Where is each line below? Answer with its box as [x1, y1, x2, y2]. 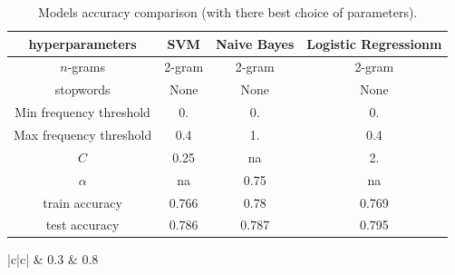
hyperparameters [28, 34, 137, 53]
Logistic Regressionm [306, 34, 442, 53]
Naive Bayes [216, 34, 295, 53]
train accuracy [43, 192, 122, 211]
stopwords [54, 80, 111, 99]
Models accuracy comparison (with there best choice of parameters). [38, 3, 418, 21]
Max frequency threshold [14, 124, 152, 143]
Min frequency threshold [15, 103, 150, 122]
